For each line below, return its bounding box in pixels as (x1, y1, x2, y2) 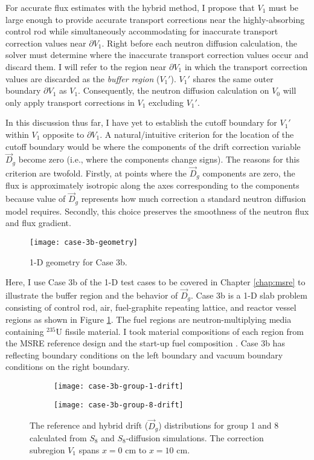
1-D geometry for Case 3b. (30, 255, 127, 268)
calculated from (30, 431, 87, 444)
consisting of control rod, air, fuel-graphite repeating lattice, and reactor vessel (5, 301, 296, 314)
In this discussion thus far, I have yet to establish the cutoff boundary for (5, 116, 277, 129)
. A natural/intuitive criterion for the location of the (100, 128, 294, 140)
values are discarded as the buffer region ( (5, 72, 160, 85)
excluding (149, 96, 184, 108)
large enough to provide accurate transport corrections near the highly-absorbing (5, 13, 305, 25)
